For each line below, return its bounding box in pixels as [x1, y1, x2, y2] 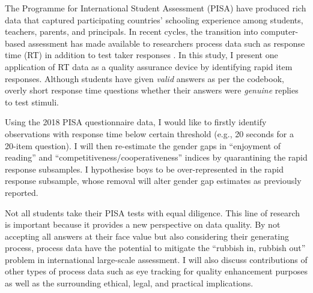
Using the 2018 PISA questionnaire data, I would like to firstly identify [5, 116, 267, 128]
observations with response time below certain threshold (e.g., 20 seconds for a [5, 127, 294, 140]
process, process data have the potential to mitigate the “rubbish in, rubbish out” [5, 241, 306, 254]
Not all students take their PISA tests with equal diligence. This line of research [5, 206, 300, 219]
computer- [261, 25, 299, 38]
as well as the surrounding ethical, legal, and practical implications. [5, 277, 254, 289]
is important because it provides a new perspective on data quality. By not [5, 218, 281, 231]
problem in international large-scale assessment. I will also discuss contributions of [5, 253, 308, 265]
